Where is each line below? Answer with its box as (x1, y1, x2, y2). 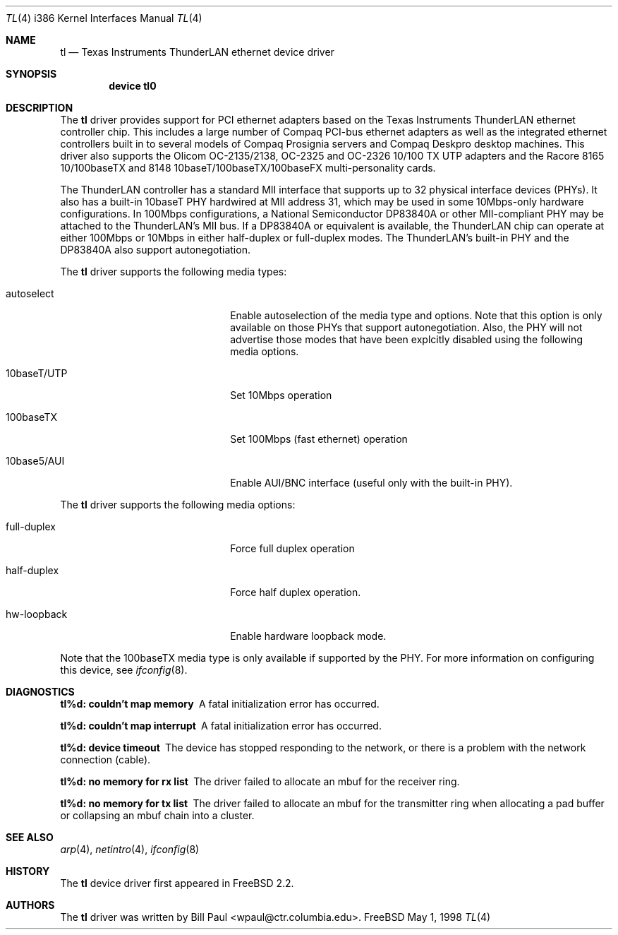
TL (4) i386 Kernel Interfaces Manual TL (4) (6, 12, 202, 24)
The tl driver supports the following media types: (60, 266, 287, 278)
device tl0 (109, 80, 157, 92)
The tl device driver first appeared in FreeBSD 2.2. (60, 877, 294, 889)
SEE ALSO (6, 831, 54, 843)
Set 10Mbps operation (230, 389, 332, 401)
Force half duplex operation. (230, 586, 361, 598)
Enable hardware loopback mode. (230, 630, 387, 642)
